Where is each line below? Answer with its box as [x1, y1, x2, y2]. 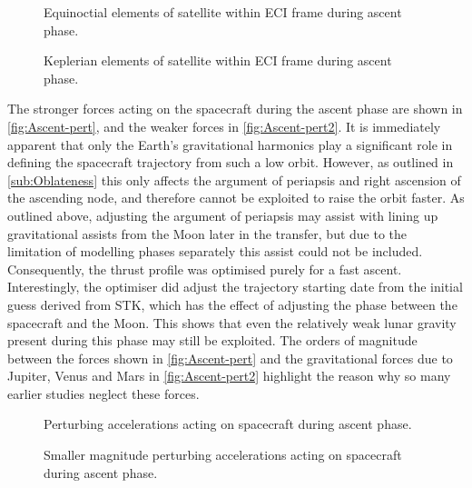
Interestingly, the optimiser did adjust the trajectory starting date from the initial [7, 277, 463, 296]
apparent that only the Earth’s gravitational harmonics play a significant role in [7, 134, 453, 154]
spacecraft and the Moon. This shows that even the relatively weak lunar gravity [7, 313, 457, 332]
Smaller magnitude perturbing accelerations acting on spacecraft [44, 445, 402, 464]
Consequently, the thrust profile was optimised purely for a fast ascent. [7, 259, 402, 278]
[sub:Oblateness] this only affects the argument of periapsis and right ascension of [7, 170, 461, 189]
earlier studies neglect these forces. [7, 383, 200, 403]
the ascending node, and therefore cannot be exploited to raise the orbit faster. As [7, 188, 465, 207]
